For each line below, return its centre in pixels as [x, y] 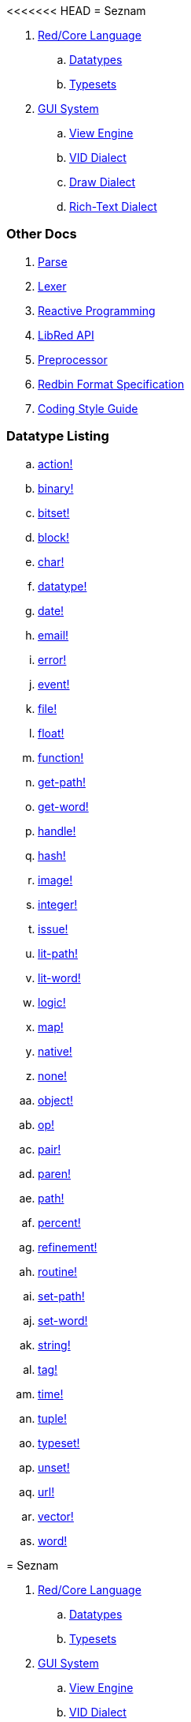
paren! [55, 1173]
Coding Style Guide [88, 408]
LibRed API [66, 335]
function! [61, 757]
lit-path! [58, 953]
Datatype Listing [58, 436]
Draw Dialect [103, 182]
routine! [58, 1271]
